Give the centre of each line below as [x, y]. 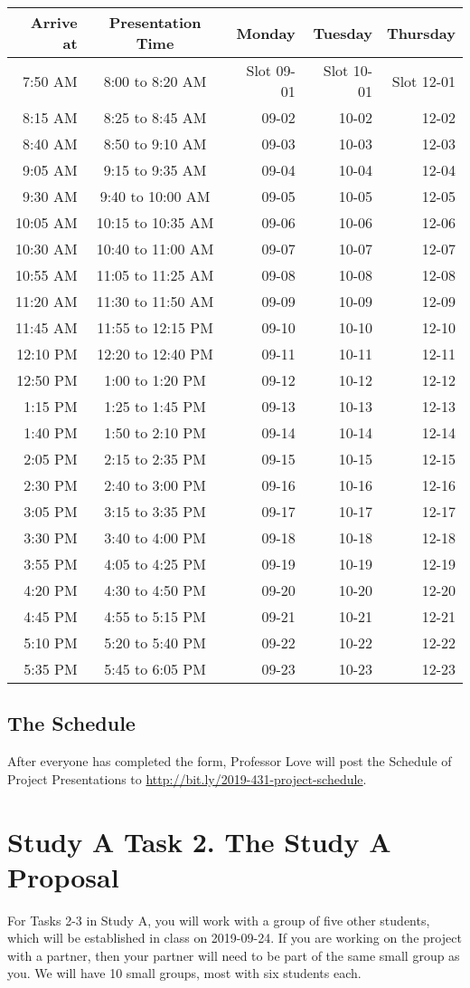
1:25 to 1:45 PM [155, 406]
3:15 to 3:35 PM [155, 511]
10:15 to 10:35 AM [155, 222]
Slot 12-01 [423, 81]
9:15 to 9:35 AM [155, 170]
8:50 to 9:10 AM [155, 144]
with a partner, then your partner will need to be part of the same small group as [234, 955]
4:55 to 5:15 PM [155, 616]
